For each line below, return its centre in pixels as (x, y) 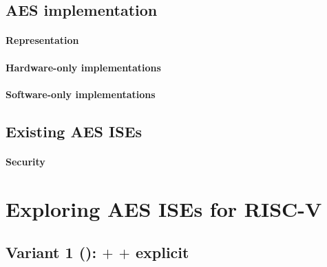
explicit (162, 252)
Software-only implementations (81, 94)
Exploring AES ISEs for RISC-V (164, 208)
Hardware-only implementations (83, 67)
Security (25, 161)
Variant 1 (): (51, 252)
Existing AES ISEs (74, 131)
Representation (42, 40)
